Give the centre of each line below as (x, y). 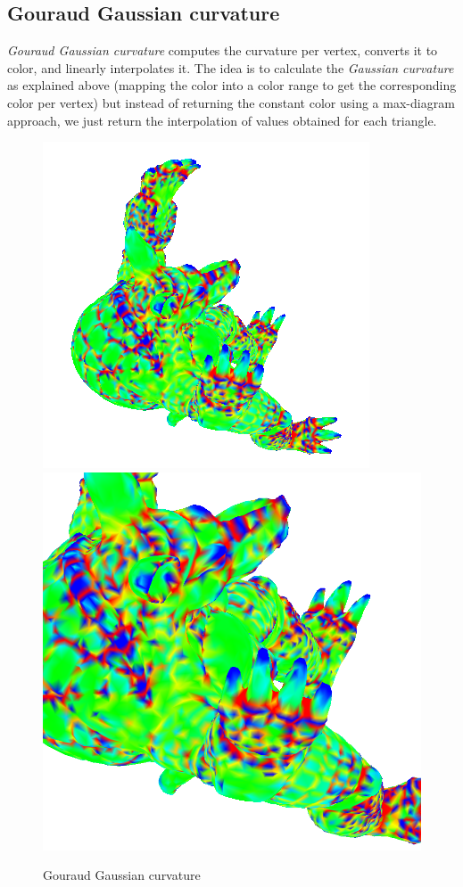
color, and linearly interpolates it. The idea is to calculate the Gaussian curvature (231, 67)
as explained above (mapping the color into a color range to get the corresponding (232, 85)
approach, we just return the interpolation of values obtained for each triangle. (222, 120)
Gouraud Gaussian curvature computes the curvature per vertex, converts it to (223, 50)
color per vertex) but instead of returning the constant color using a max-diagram (231, 102)
